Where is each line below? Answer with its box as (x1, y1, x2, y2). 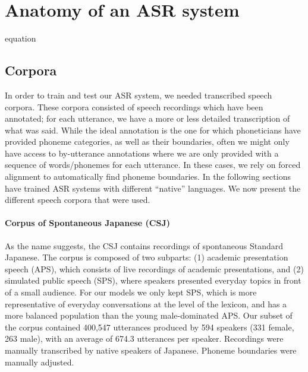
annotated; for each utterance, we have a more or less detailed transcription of (5, 112, 290, 125)
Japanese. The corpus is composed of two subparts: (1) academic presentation (5, 251, 288, 263)
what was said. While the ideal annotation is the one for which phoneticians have (5, 123, 301, 136)
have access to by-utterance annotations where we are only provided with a (5, 147, 279, 159)
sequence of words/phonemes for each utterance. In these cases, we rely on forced (5, 158, 301, 171)
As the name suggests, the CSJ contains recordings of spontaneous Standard (5, 239, 283, 252)
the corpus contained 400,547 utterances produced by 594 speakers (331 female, (5, 320, 294, 333)
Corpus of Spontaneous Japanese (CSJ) (5, 217, 171, 229)
